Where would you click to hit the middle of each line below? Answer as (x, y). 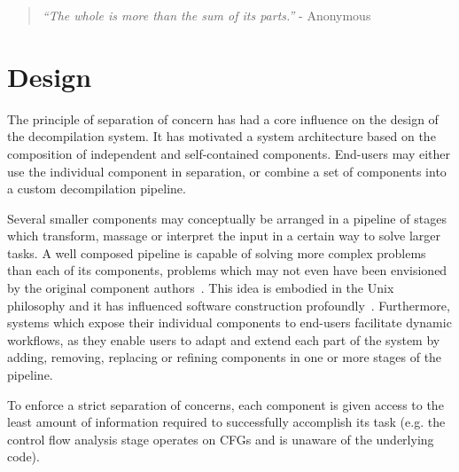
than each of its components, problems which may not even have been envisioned (227, 270)
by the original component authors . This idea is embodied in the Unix (201, 288)
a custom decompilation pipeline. (97, 189)
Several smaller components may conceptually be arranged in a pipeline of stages (227, 218)
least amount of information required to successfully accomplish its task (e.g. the (226, 422)
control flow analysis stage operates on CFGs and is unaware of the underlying (221, 439)
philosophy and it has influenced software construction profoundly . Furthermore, (229, 305)
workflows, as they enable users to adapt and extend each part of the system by (224, 339)
